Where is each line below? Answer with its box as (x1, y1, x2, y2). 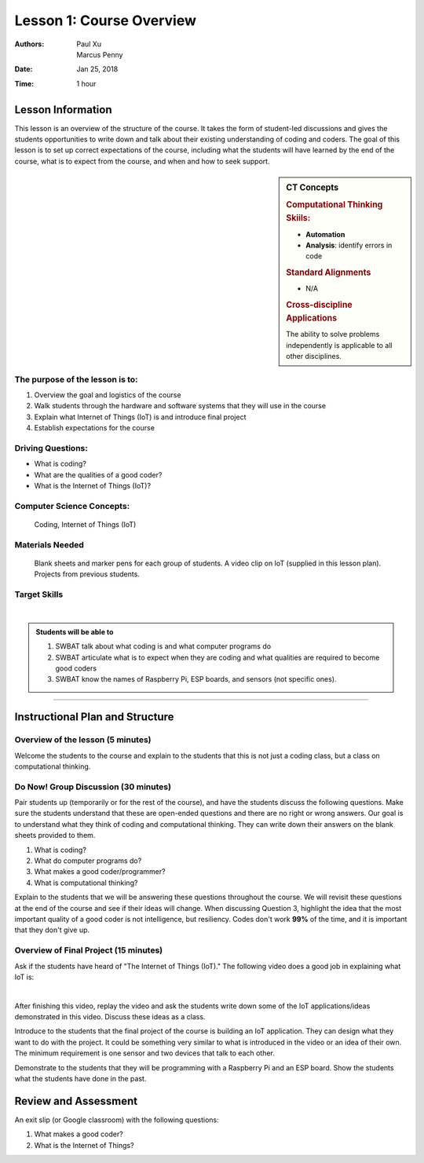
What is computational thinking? (34, 878, 138, 887)
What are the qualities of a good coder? (34, 470, 163, 479)
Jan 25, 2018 (76, 64, 119, 74)
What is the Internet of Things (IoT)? (34, 481, 152, 490)
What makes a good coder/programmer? (34, 867, 166, 876)
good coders (55, 664, 97, 673)
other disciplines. (286, 352, 342, 361)
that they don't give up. (14, 925, 90, 934)
